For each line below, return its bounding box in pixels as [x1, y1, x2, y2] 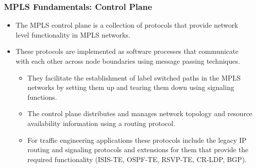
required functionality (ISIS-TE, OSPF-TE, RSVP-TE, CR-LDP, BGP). [27, 154, 247, 164]
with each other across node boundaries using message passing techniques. [15, 56, 240, 66]
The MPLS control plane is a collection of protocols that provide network [15, 20, 238, 30]
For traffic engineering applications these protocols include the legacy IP [27, 134, 247, 145]
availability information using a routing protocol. [27, 118, 175, 128]
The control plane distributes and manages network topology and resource [27, 108, 253, 119]
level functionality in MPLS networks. [15, 29, 130, 40]
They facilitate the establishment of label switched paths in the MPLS [27, 72, 241, 83]
